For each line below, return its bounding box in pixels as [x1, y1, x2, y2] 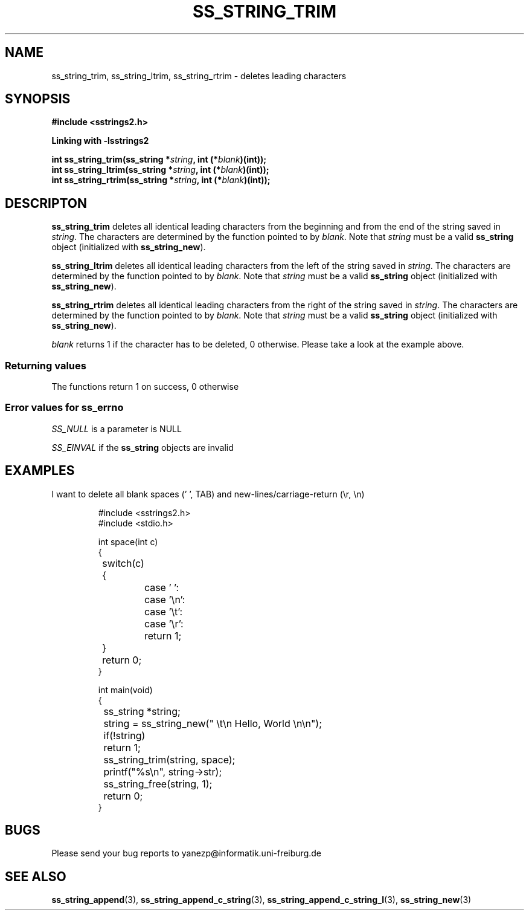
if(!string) [103, 729, 146, 742]
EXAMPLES [5, 463, 75, 479]
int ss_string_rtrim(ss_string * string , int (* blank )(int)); [51, 175, 271, 186]
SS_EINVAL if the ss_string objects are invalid [51, 442, 234, 453]
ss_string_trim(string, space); [103, 753, 236, 766]
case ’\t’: [144, 605, 183, 618]
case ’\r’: [144, 617, 184, 630]
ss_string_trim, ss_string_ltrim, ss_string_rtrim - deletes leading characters [51, 70, 347, 81]
